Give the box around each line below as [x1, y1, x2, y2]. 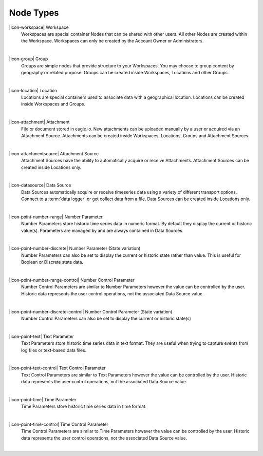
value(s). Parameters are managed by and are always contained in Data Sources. [21, 228, 184, 233]
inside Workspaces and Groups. [21, 101, 86, 107]
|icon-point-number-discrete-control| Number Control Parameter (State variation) [9, 309, 173, 314]
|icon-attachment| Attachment [9, 119, 70, 125]
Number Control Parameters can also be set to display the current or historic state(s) [21, 315, 191, 321]
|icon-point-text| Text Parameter [9, 333, 74, 339]
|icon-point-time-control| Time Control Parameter [9, 421, 109, 427]
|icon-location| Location [9, 87, 57, 93]
